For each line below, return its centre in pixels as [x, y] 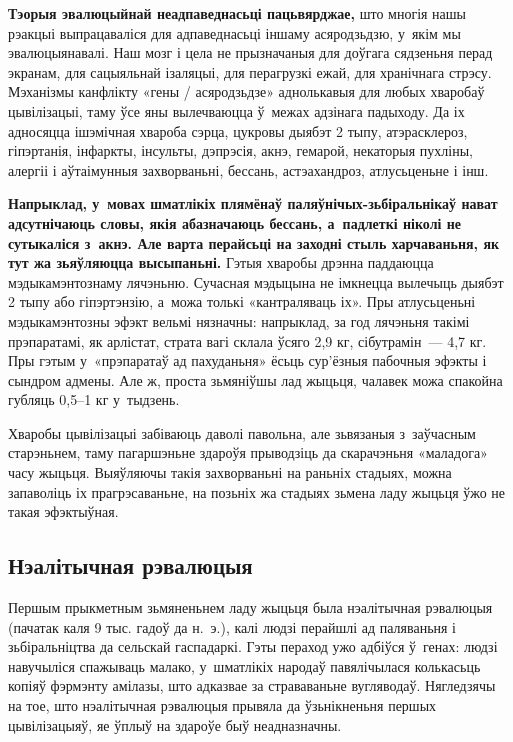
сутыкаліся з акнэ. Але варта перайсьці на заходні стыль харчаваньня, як [254, 242]
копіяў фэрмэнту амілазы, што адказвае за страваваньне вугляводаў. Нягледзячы [252, 685]
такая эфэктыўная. [63, 511]
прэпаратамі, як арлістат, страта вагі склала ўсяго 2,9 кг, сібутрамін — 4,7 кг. [247, 340]
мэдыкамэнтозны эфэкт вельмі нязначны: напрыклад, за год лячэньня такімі [239, 320]
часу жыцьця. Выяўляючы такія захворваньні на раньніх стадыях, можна [230, 472]
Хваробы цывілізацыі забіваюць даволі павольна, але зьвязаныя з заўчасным [242, 432]
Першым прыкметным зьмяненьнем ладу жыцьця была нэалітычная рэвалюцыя [250, 607]
